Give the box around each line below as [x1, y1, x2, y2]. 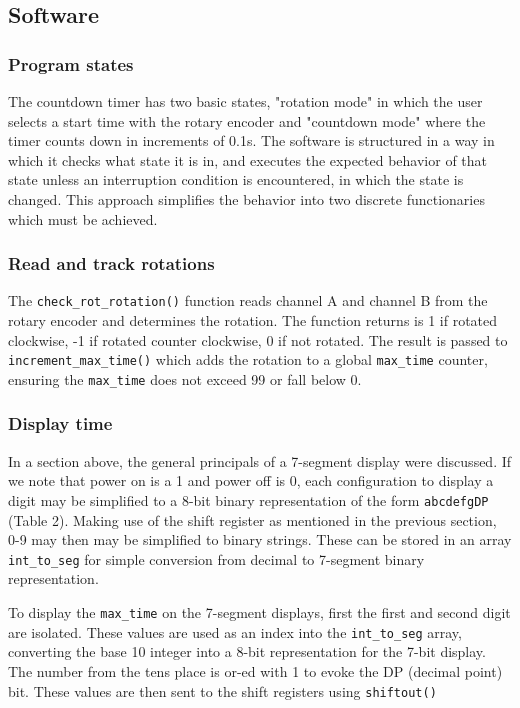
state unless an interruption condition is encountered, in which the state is [8, 169, 464, 190]
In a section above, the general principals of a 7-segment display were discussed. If [8, 450, 512, 471]
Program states [8, 51, 134, 76]
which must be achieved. [8, 208, 158, 229]
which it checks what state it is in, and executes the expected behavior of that [8, 149, 488, 170]
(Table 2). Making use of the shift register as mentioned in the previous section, [8, 509, 497, 530]
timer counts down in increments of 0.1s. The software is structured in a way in [8, 130, 495, 151]
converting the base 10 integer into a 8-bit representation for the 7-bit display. [8, 641, 486, 662]
